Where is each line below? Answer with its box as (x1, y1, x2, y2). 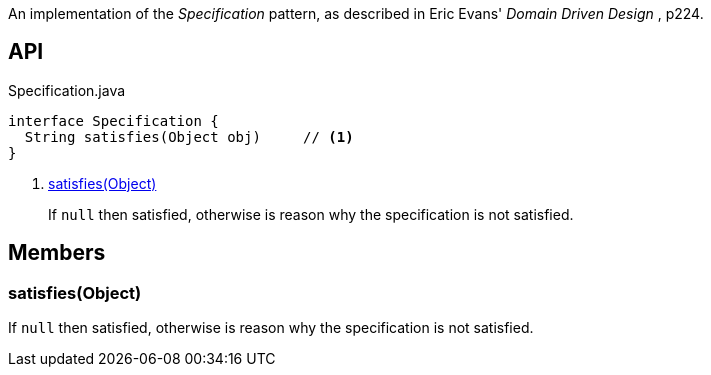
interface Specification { (8, 112, 219, 129)
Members (8, 240, 106, 266)
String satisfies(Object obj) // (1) (24, 128, 354, 145)
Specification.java (8, 81, 126, 99)
